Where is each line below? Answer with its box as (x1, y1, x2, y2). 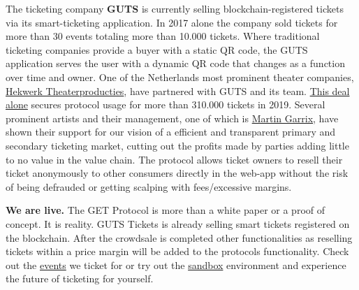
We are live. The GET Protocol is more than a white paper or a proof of (6, 203, 325, 217)
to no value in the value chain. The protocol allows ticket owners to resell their (6, 152, 343, 166)
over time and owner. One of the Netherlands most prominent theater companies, (6, 69, 354, 84)
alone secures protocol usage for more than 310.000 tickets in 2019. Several (6, 97, 325, 112)
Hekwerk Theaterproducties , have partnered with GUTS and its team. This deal (6, 83, 350, 98)
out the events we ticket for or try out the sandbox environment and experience (6, 257, 346, 272)
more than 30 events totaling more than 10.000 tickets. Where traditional (6, 29, 320, 43)
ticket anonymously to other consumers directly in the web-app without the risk (6, 166, 349, 180)
